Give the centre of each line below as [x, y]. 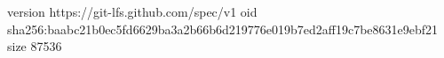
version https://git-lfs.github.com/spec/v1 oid [132, 11]
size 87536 [35, 46]
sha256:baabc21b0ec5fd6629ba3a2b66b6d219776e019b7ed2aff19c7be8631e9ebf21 [223, 29]
